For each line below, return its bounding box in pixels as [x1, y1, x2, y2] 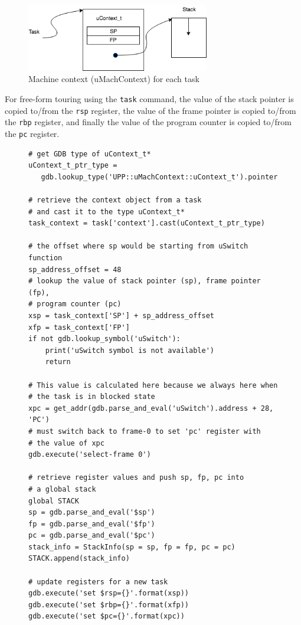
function [28, 254, 63, 263]
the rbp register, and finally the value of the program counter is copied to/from [5, 116, 292, 128]
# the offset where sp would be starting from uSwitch [28, 242, 248, 251]
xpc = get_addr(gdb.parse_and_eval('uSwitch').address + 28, [28, 404, 274, 413]
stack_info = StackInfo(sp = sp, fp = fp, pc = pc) [28, 542, 235, 551]
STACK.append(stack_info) [28, 554, 130, 563]
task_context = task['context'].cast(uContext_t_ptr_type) [28, 219, 265, 228]
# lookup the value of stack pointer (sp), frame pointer [28, 277, 261, 286]
